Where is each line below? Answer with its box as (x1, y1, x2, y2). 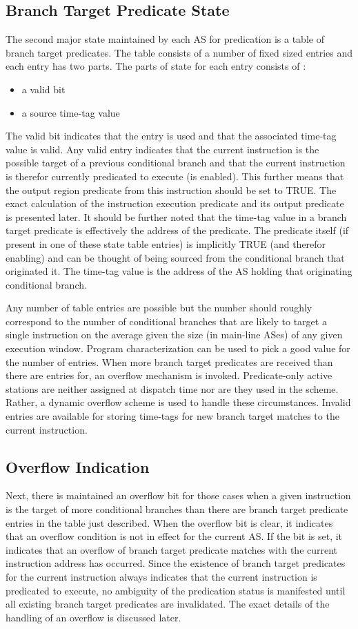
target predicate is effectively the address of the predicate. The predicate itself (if (6, 223, 349, 238)
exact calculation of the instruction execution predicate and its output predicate (6, 196, 344, 211)
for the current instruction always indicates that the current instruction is (6, 570, 317, 583)
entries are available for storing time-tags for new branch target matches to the (6, 409, 339, 423)
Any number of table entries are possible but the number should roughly (6, 300, 312, 315)
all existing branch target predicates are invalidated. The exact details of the (6, 597, 330, 611)
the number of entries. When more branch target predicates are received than (6, 354, 333, 369)
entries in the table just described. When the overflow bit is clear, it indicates (6, 515, 333, 530)
